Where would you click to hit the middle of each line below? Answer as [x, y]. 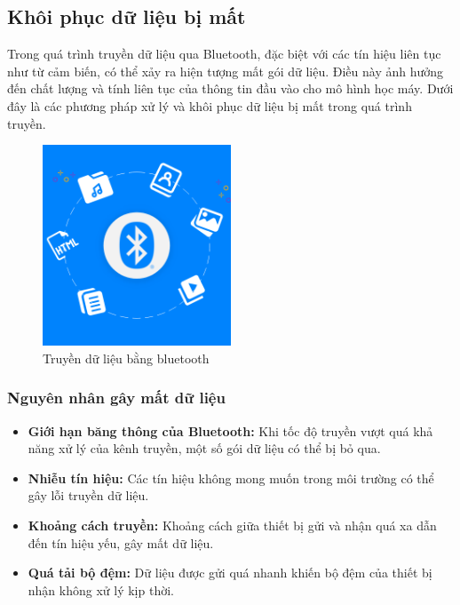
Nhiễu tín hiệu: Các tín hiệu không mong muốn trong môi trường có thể [231, 478]
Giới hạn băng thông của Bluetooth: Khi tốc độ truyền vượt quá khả [230, 430]
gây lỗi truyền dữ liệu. [88, 495]
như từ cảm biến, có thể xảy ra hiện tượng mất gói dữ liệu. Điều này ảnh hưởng [226, 71]
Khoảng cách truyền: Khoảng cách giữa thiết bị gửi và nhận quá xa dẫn [232, 525]
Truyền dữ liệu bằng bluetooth [126, 358]
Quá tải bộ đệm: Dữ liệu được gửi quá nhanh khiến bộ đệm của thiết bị [230, 573]
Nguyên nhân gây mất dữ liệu [116, 398]
